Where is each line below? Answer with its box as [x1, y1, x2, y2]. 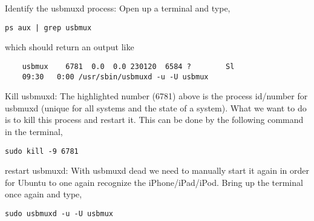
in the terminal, [5, 125, 63, 137]
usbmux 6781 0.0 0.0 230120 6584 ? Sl [22, 62, 235, 71]
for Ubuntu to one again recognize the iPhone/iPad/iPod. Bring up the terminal [5, 176, 303, 188]
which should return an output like [5, 41, 134, 53]
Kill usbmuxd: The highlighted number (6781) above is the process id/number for [5, 90, 308, 102]
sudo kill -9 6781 [5, 147, 79, 156]
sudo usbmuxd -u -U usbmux [5, 209, 113, 218]
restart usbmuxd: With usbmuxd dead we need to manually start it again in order [5, 164, 309, 177]
